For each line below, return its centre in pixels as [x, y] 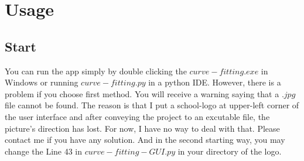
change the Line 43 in [44, 151]
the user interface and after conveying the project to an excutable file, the [137, 116]
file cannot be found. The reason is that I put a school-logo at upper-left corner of [152, 105]
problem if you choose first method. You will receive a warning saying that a [142, 93]
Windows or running [42, 82]
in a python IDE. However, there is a [215, 82]
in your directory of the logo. [230, 151]
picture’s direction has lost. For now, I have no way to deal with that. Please [142, 128]
